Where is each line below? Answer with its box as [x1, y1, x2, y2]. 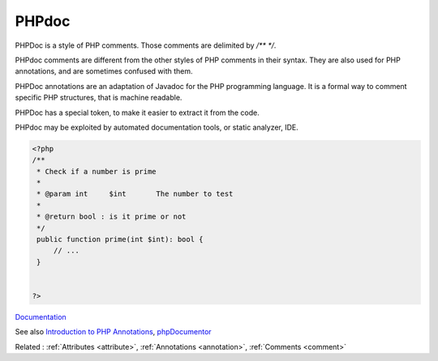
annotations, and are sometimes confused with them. [15, 66, 194, 76]
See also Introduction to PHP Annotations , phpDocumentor [15, 327, 212, 337]
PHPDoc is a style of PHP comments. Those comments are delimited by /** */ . [15, 40, 277, 50]
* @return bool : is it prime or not [36, 212, 187, 222]
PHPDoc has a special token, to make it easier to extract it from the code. [15, 108, 260, 117]
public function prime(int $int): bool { [36, 235, 204, 244]
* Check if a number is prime [36, 167, 157, 176]
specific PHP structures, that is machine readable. [15, 93, 182, 103]
